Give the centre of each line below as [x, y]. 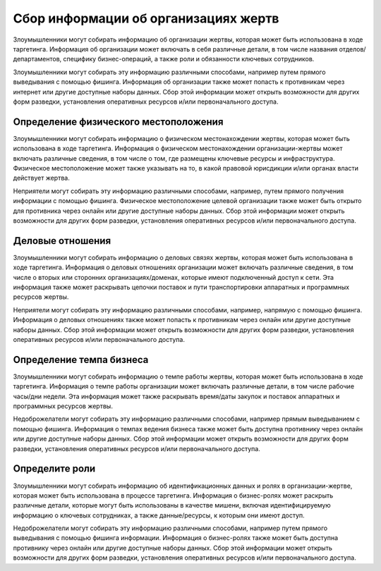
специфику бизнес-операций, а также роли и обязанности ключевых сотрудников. [189, 59]
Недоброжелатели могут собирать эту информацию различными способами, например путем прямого [170, 528]
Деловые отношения [62, 241]
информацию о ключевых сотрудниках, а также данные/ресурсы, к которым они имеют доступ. [159, 515]
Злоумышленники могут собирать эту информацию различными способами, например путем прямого [169, 72]
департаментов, [37, 59]
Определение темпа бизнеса [81, 360]
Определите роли [54, 469]
